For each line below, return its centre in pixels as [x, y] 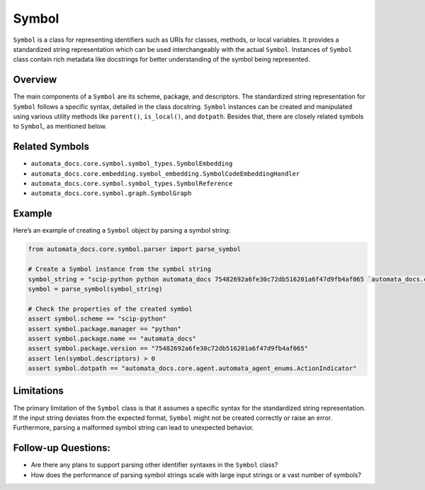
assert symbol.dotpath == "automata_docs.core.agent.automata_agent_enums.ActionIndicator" [192, 368]
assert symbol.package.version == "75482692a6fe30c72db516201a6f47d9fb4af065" [168, 349]
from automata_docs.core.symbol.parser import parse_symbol [135, 249]
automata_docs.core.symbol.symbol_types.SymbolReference [132, 184]
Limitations [38, 391]
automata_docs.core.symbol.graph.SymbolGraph [111, 194]
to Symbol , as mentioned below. [60, 126]
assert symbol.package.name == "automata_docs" [112, 338]
